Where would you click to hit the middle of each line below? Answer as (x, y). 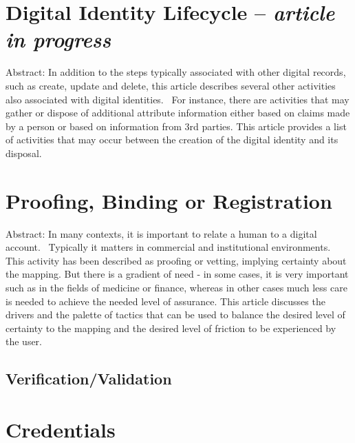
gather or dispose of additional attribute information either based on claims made (178, 113)
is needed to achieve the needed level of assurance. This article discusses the (165, 301)
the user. (24, 341)
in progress (58, 39)
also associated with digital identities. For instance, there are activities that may (177, 99)
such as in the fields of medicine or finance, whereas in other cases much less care (176, 287)
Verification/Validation (89, 379)
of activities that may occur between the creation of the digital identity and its (172, 140)
